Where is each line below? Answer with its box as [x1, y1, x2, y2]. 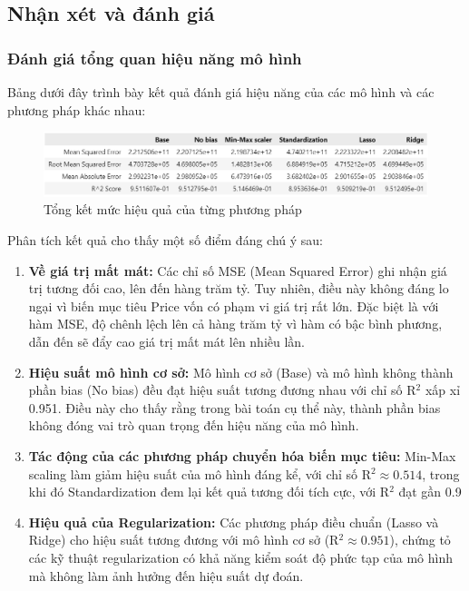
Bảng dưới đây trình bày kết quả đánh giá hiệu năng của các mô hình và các [7, 83, 435, 101]
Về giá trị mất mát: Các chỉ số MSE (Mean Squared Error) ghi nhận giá [28, 261, 447, 280]
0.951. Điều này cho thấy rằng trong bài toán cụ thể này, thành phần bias [28, 398, 441, 417]
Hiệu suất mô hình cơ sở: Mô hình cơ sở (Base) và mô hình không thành [28, 362, 454, 381]
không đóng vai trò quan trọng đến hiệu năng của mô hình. [28, 416, 359, 435]
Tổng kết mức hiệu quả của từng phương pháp [44, 200, 302, 219]
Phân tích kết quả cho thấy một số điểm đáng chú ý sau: [7, 231, 323, 249]
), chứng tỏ [389, 530, 451, 549]
